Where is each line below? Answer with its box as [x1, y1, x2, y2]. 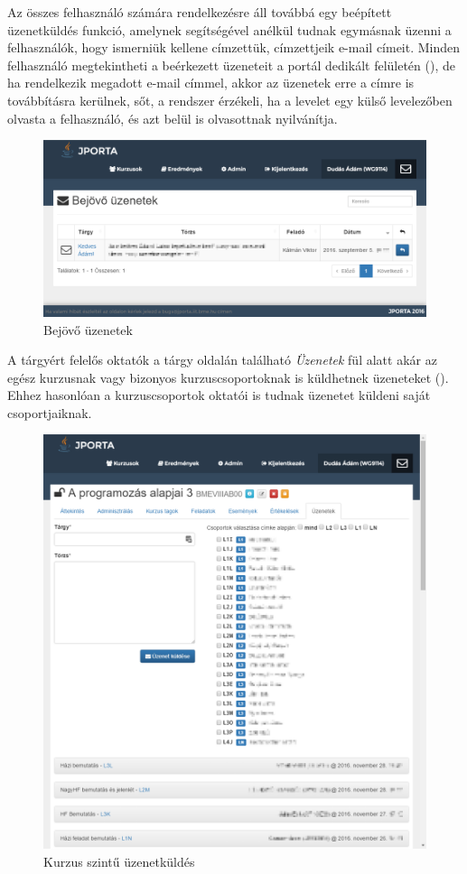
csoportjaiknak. [7, 403, 92, 422]
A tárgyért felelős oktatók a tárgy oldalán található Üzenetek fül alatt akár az [7, 350, 437, 369]
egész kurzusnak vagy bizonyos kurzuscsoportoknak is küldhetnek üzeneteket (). [7, 367, 449, 386]
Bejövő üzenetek [43, 320, 133, 339]
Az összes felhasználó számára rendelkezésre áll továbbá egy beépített [7, 3, 392, 21]
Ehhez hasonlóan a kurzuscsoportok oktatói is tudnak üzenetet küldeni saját [7, 386, 431, 404]
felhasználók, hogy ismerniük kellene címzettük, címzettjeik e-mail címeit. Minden [7, 38, 461, 57]
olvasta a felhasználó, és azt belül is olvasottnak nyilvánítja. [7, 108, 338, 127]
